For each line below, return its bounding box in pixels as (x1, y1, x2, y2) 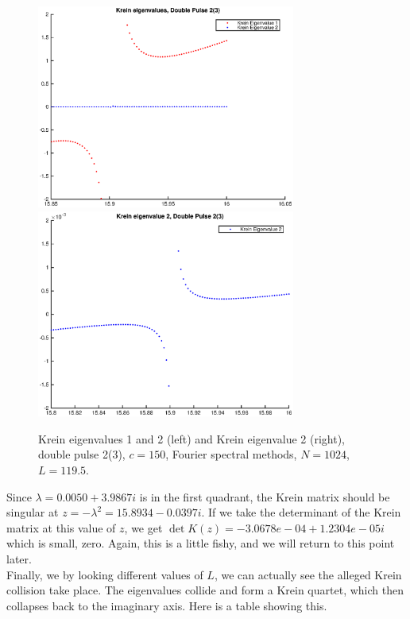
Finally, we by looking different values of (6, 566, 203, 582)
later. (6, 551, 32, 567)
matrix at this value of (6, 519, 116, 536)
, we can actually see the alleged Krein (214, 566, 402, 582)
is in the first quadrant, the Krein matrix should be (139, 488, 390, 505)
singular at (6, 504, 59, 520)
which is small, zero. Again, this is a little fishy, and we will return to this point (6, 535, 395, 551)
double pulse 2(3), (38, 446, 126, 462)
